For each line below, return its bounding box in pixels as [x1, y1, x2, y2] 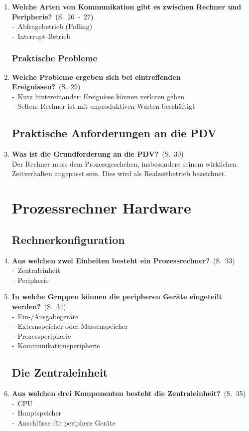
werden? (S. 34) [11, 301, 66, 311]
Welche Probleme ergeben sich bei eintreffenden [11, 71, 181, 82]
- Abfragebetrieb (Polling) [11, 21, 93, 31]
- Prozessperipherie [11, 330, 71, 341]
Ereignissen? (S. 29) [11, 81, 81, 92]
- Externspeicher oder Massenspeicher [11, 321, 128, 331]
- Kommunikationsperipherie [11, 340, 100, 351]
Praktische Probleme [11, 52, 98, 64]
